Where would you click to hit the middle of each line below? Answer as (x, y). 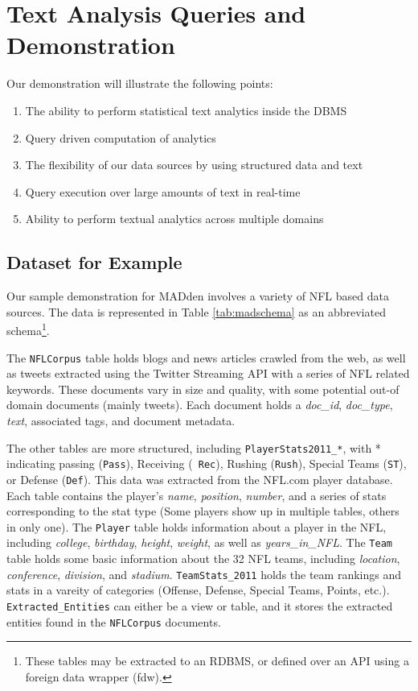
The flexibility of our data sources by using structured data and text (194, 165)
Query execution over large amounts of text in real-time (163, 191)
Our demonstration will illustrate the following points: (140, 83)
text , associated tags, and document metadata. (121, 420)
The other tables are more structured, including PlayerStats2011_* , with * (194, 447)
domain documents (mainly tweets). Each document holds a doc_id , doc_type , (200, 405)
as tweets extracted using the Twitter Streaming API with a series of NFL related (208, 373)
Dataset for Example (94, 262)
